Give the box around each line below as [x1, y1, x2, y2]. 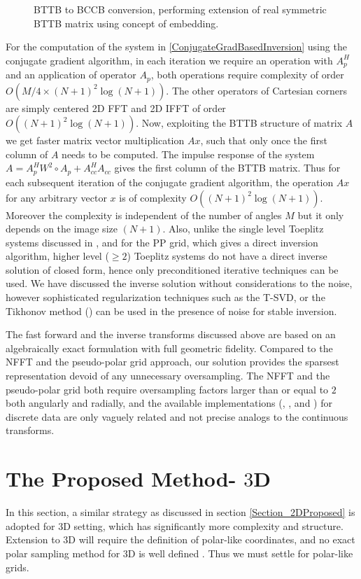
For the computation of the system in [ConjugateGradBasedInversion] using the [6, 39, 347, 54]
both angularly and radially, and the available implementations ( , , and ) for [6, 396, 332, 410]
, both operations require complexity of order [150, 67, 344, 82]
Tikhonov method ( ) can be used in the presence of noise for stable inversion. [6, 303, 337, 318]
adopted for [6, 518, 55, 533]
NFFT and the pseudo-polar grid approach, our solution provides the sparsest [6, 354, 339, 369]
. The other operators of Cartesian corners [166, 83, 348, 97]
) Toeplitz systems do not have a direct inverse [127, 249, 327, 263]
